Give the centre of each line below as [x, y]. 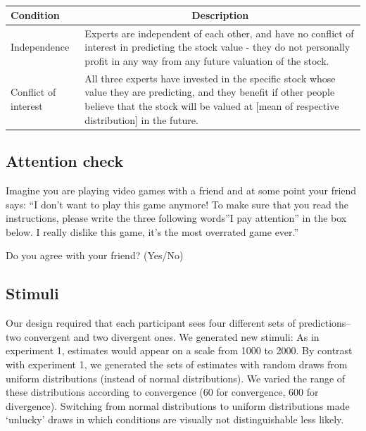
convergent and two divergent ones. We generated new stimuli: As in [172, 336]
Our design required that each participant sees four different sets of [151, 323]
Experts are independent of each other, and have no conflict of [219, 33]
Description [220, 15]
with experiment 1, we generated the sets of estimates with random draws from [177, 364]
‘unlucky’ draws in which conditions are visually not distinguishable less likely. [175, 419]
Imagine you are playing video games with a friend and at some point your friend [181, 190]
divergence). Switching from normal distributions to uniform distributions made [178, 405]
